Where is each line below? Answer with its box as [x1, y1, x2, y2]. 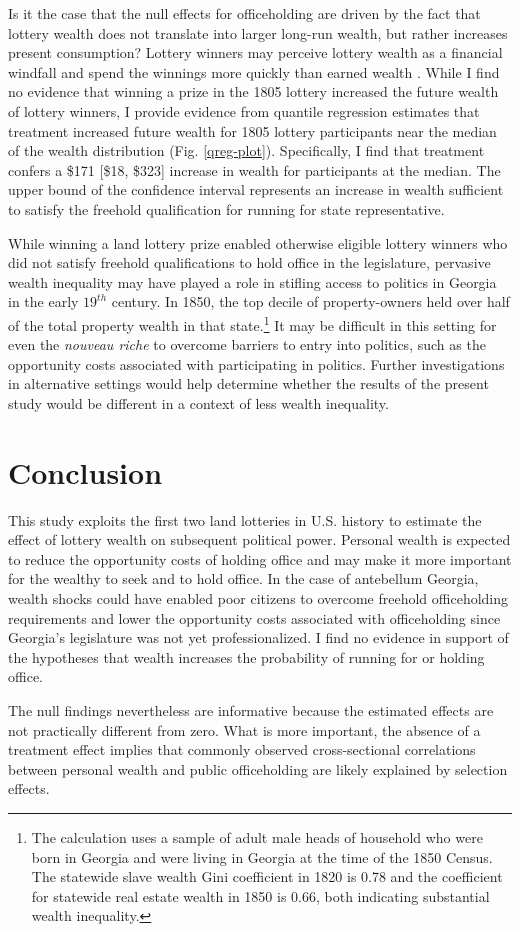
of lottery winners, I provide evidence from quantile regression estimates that [8, 100, 480, 121]
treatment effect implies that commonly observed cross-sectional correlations [8, 739, 476, 760]
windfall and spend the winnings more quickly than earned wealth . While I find [8, 61, 500, 82]
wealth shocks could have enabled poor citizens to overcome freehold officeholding [8, 588, 509, 609]
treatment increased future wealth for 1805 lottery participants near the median [8, 120, 497, 141]
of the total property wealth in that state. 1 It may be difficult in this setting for [8, 311, 497, 335]
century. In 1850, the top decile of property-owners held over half [111, 291, 510, 312]
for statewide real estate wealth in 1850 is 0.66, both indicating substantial [31, 885, 490, 906]
